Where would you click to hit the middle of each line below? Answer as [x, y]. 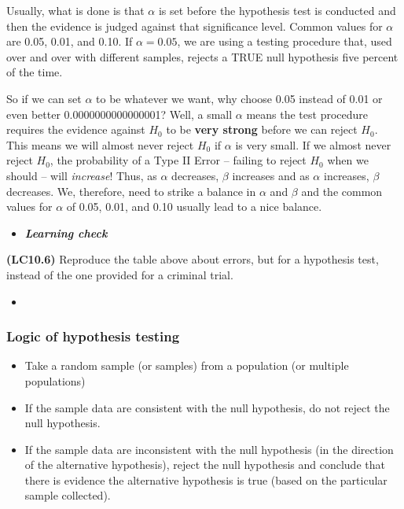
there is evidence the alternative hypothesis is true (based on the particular [206, 479]
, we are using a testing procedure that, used [285, 41]
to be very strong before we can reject [262, 129]
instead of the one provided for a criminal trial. [120, 274]
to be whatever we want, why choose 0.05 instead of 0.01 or [239, 98]
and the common [342, 191]
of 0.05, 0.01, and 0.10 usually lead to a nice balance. [194, 207]
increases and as [271, 175]
